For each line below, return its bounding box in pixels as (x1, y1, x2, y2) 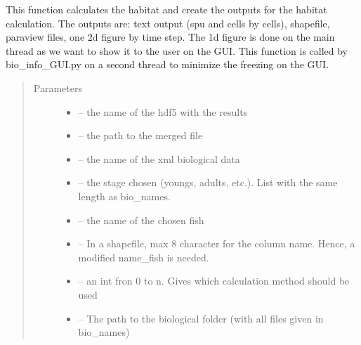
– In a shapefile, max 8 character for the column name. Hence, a (78, 236, 355, 251)
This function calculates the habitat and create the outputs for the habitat (6, 2, 327, 16)
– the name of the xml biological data (78, 151, 240, 166)
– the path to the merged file (78, 128, 203, 143)
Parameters (33, 80, 82, 95)
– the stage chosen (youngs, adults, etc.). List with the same (78, 175, 338, 190)
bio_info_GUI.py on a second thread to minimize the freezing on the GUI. (6, 57, 329, 72)
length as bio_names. (78, 188, 171, 203)
